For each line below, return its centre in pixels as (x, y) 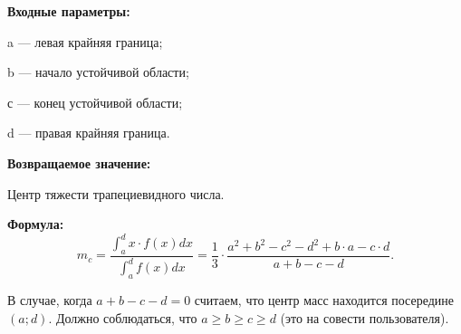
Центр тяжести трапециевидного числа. (116, 193)
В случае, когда (50, 300)
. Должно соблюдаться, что (123, 317)
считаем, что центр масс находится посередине (324, 300)
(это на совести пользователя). (365, 317)
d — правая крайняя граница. (89, 133)
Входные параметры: (69, 11)
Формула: (36, 224)
